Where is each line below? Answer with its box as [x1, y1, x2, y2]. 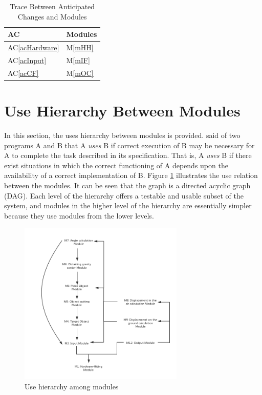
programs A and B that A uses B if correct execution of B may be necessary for [4, 140, 255, 150]
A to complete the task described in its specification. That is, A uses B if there [4, 150, 252, 161]
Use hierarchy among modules [25, 381, 119, 392]
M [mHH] [66, 42, 94, 53]
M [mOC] [66, 67, 94, 78]
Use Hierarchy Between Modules [4, 100, 241, 121]
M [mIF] [66, 54, 90, 65]
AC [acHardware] [8, 42, 59, 53]
